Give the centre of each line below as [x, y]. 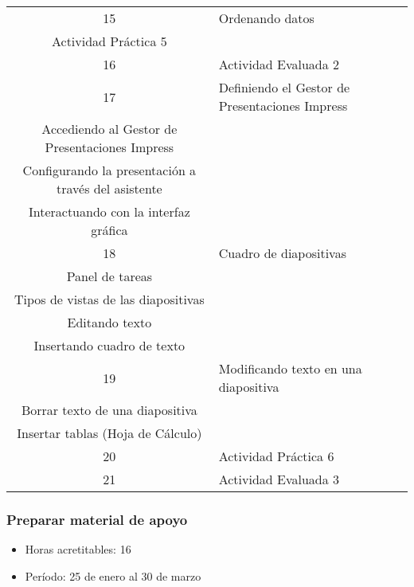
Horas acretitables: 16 [78, 549]
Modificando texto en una [290, 368]
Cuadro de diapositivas [282, 253]
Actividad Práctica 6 [276, 456]
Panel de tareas [109, 276]
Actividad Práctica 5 [109, 41]
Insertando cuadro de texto [109, 345]
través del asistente [109, 188]
